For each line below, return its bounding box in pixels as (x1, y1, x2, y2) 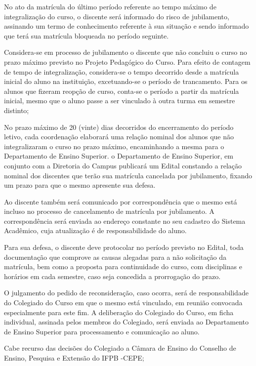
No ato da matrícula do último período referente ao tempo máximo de (4, 1, 216, 11)
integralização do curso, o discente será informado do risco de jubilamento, (4, 11, 229, 21)
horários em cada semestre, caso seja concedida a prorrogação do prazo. (4, 271, 221, 281)
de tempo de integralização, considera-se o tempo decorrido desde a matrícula (4, 66, 239, 77)
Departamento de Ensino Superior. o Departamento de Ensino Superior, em (4, 151, 233, 161)
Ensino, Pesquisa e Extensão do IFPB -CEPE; (4, 353, 144, 363)
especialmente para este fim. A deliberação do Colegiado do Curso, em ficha (4, 307, 234, 317)
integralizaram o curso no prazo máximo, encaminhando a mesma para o (4, 141, 224, 151)
